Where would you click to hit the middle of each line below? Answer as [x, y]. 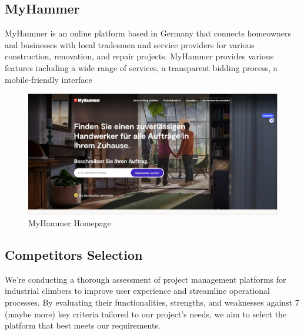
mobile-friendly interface [49, 79]
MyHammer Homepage [70, 222]
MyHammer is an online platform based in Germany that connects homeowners [148, 33]
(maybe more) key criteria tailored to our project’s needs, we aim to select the [146, 314]
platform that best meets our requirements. [83, 325]
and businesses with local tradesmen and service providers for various [130, 44]
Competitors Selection [74, 254]
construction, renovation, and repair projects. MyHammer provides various [139, 56]
